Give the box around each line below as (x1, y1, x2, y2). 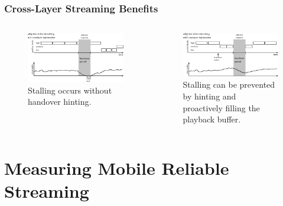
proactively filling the (183, 101, 260, 114)
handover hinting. (28, 95, 92, 108)
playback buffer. (183, 113, 241, 125)
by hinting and (183, 90, 236, 102)
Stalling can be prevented (183, 78, 275, 91)
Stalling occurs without (28, 84, 112, 96)
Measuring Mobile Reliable (4, 156, 229, 180)
